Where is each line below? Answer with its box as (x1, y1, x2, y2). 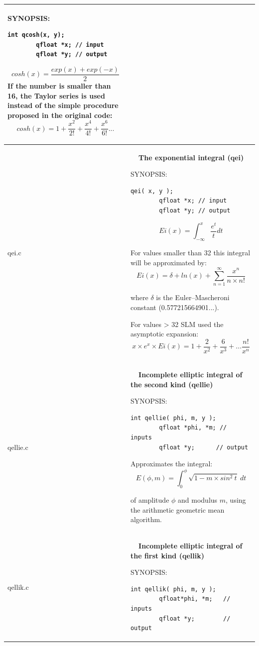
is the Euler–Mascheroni (156, 292, 230, 303)
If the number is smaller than (7, 80, 111, 91)
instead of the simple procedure (7, 100, 119, 110)
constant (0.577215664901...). (130, 302, 219, 312)
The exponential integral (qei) (138, 152, 244, 162)
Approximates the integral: (130, 458, 213, 469)
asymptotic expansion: (130, 328, 199, 339)
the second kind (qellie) (130, 379, 213, 389)
